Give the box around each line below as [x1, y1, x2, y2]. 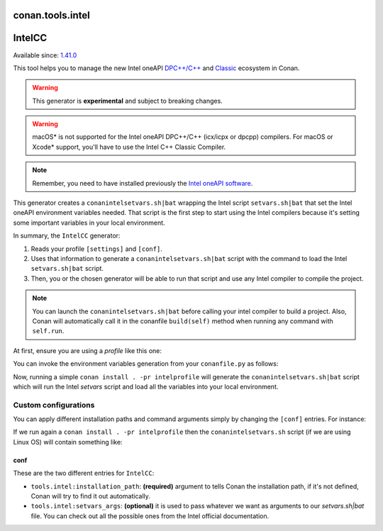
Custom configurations [13, 400, 95, 410]
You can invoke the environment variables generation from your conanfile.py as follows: [13, 359, 279, 368]
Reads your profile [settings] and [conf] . [30, 245, 162, 253]
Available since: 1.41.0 [13, 50, 77, 60]
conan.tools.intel [13, 9, 90, 21]
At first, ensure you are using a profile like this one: [13, 346, 162, 354]
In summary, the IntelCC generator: [13, 231, 121, 240]
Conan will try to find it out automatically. [30, 492, 150, 500]
